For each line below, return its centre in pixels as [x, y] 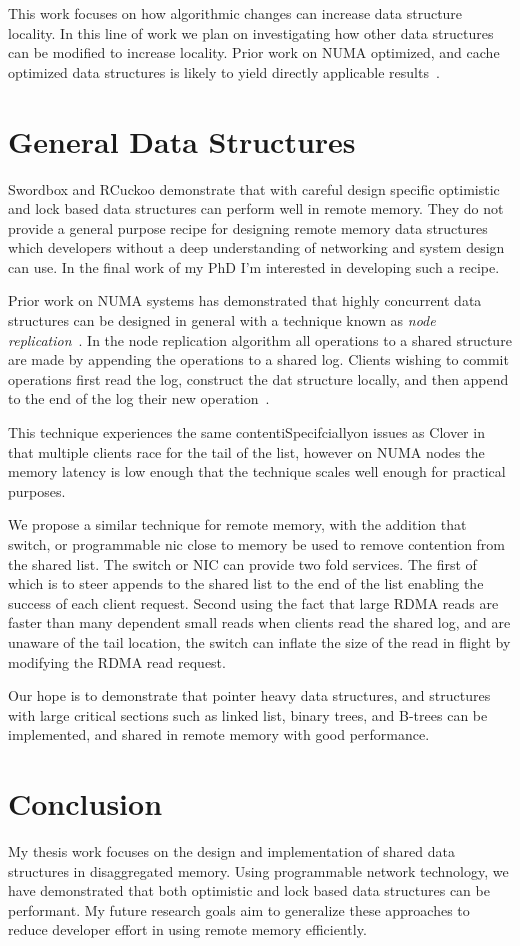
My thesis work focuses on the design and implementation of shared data [231, 851]
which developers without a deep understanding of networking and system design [256, 247]
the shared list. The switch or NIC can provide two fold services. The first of [242, 563]
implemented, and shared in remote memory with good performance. [219, 734]
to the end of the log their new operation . [139, 398]
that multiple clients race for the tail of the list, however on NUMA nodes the [246, 451]
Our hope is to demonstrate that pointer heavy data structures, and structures [249, 695]
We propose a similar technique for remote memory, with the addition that [237, 524]
